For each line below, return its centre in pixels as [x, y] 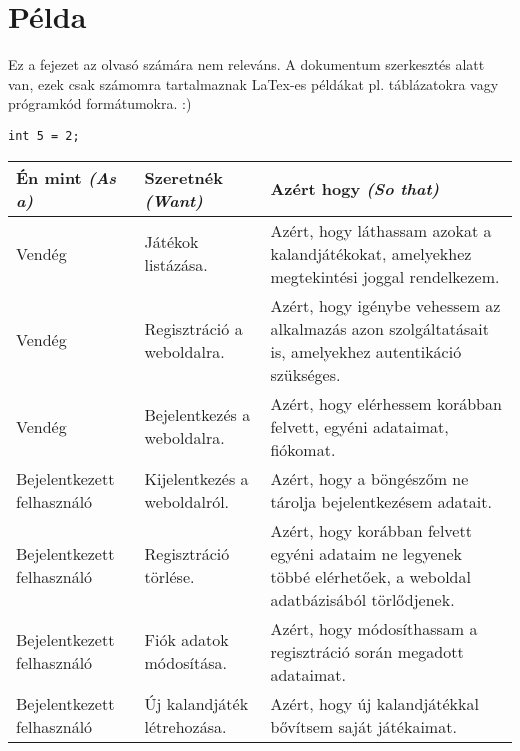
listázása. [176, 265]
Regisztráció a [193, 328]
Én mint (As [66, 177]
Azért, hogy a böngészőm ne [369, 478]
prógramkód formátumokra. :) [100, 103]
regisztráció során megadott [367, 651]
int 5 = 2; [44, 135]
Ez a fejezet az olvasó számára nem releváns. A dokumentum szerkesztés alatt [246, 64]
